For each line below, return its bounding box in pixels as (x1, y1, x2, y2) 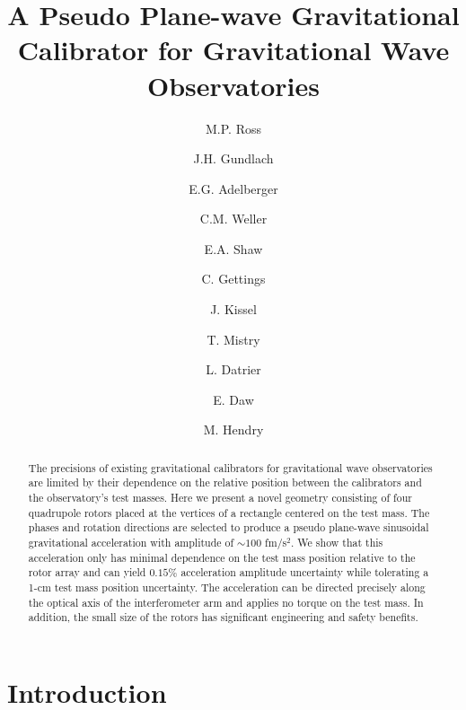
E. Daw (213, 390, 254, 408)
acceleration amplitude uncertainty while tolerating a (180, 565, 429, 580)
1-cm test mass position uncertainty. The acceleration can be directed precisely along (28, 580, 426, 595)
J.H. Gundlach (193, 149, 274, 168)
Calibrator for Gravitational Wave (17, 31, 450, 68)
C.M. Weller (199, 209, 268, 228)
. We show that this (291, 535, 383, 550)
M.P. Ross (206, 118, 261, 137)
